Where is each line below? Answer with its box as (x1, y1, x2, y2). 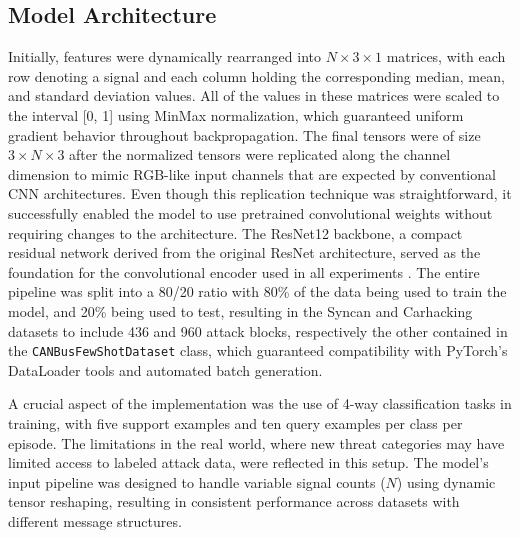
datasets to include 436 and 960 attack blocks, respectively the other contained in (8, 320, 508, 341)
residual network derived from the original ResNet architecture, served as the (8, 242, 481, 263)
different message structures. (8, 510, 182, 531)
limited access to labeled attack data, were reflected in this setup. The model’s (8, 452, 489, 473)
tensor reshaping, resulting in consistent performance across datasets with (8, 491, 460, 512)
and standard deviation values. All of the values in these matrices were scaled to (8, 85, 500, 106)
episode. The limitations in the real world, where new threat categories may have (8, 432, 505, 453)
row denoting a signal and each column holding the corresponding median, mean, (8, 65, 505, 86)
